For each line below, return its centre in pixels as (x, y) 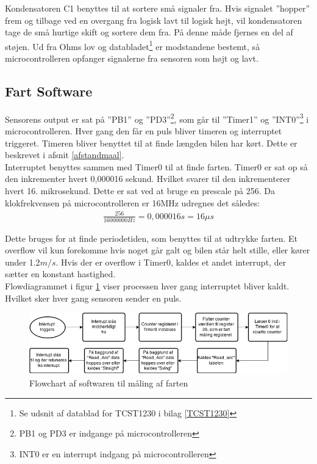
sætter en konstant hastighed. (60, 274)
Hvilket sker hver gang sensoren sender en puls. (93, 298)
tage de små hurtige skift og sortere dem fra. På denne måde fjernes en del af (149, 32)
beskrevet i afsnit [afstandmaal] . (65, 155)
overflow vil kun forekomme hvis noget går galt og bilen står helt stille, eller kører (158, 250)
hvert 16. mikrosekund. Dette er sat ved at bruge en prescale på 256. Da (140, 191)
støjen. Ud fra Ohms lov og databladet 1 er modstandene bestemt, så (133, 45)
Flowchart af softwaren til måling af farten (109, 382)
